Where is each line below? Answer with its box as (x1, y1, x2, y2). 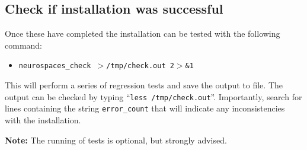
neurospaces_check (18, 62, 91, 71)
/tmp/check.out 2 (106, 62, 174, 71)
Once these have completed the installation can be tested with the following (5, 27, 280, 40)
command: (5, 39, 42, 51)
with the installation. (5, 113, 81, 126)
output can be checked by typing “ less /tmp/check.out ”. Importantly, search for (5, 90, 302, 103)
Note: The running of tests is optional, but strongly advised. (5, 133, 227, 146)
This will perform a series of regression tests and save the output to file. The (5, 79, 283, 91)
